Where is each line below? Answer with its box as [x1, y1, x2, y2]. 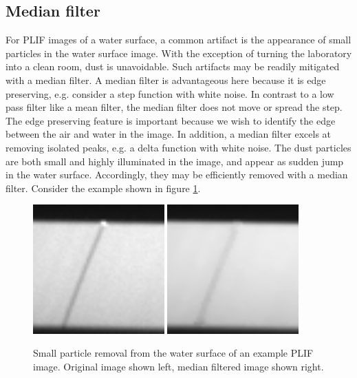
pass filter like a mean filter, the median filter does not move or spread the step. [6, 100, 343, 114]
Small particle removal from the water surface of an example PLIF [33, 346, 314, 360]
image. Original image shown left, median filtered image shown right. [33, 359, 324, 373]
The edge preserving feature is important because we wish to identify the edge [6, 113, 336, 127]
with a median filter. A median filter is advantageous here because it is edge [6, 72, 326, 87]
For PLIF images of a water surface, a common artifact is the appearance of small [6, 32, 351, 47]
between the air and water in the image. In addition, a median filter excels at [6, 127, 332, 141]
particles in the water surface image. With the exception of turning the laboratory [6, 45, 352, 60]
